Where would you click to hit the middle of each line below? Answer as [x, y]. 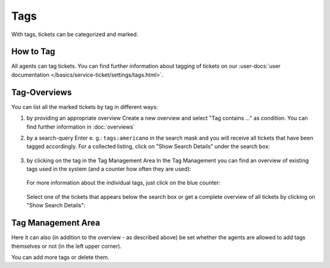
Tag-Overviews [42, 92]
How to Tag [33, 52]
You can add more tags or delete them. [61, 257]
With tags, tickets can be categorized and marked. [75, 34]
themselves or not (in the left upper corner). [67, 246]
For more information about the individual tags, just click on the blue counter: [123, 183]
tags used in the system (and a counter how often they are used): [109, 169]
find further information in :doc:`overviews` [81, 127]
